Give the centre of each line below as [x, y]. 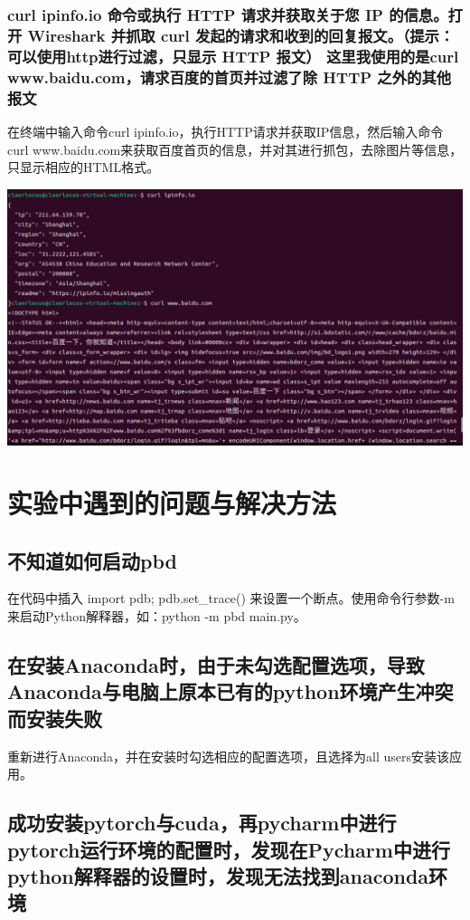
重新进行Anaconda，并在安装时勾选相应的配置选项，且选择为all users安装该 [229, 756]
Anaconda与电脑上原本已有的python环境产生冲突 [230, 691]
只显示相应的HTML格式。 [84, 167]
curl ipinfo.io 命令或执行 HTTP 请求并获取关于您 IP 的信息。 [228, 14]
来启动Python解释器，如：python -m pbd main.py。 [157, 615]
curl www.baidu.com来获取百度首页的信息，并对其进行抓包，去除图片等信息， [235, 149]
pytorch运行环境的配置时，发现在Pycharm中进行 [229, 849]
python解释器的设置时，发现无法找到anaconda [218, 875]
